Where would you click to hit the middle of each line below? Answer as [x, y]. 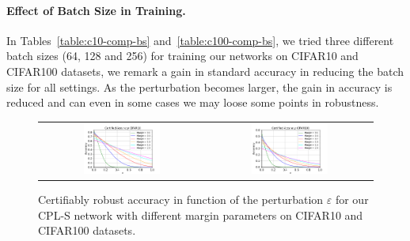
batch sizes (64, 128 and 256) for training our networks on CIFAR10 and [182, 56]
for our [352, 199]
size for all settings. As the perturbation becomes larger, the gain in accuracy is [199, 87]
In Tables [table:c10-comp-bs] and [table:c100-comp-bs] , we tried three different [200, 40]
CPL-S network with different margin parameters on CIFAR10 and [201, 215]
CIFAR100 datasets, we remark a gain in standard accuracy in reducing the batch [205, 71]
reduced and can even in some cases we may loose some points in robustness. [193, 102]
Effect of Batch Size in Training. [96, 10]
